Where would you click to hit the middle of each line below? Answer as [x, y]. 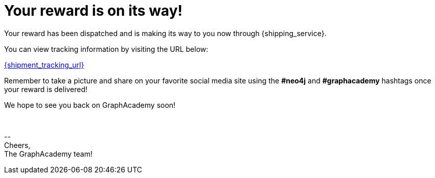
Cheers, [17, 145]
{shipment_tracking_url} [44, 65]
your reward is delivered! [46, 89]
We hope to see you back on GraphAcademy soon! [90, 105]
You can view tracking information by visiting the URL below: [106, 49]
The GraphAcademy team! [48, 154]
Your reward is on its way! [93, 11]
